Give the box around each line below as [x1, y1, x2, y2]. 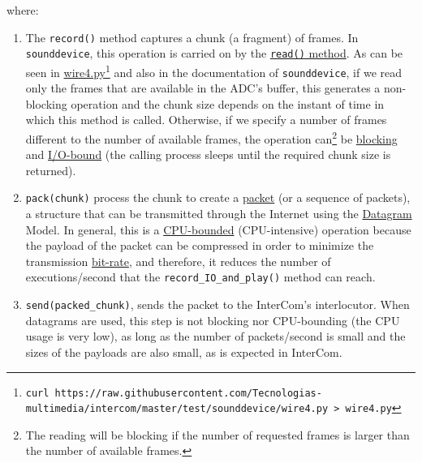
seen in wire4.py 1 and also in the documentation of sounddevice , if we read [25, 61, 403, 80]
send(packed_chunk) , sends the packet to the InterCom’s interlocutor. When [25, 296, 410, 313]
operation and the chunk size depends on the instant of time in [71, 95, 385, 112]
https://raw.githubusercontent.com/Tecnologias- [54, 387, 322, 399]
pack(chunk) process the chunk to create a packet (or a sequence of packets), [25, 189, 411, 206]
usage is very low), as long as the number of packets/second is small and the [25, 328, 406, 345]
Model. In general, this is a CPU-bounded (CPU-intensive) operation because [25, 221, 411, 238]
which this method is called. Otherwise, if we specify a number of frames [25, 111, 387, 128]
